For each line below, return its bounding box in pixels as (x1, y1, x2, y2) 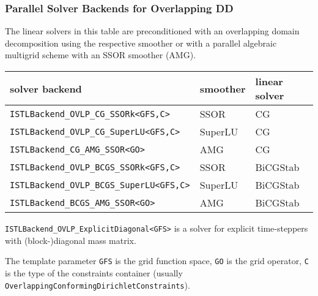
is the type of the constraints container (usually (5, 266, 183, 279)
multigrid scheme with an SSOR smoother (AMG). (5, 48, 196, 61)
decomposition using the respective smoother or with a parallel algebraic (5, 36, 277, 49)
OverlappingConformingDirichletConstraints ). (5, 278, 190, 291)
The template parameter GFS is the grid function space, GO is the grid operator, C (5, 254, 309, 267)
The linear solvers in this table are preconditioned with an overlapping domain (5, 25, 300, 37)
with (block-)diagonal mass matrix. (5, 233, 136, 246)
